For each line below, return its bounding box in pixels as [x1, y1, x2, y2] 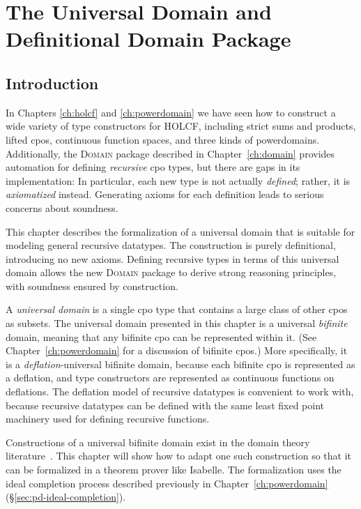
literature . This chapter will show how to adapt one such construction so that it [6, 448, 351, 463]
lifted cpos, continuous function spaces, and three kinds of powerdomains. [6, 132, 320, 146]
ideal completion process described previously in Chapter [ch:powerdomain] [6, 476, 328, 490]
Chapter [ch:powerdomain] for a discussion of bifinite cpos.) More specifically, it [6, 343, 348, 358]
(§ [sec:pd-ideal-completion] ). [6, 489, 126, 504]
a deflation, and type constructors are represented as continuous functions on [6, 370, 335, 385]
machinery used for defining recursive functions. [6, 411, 210, 426]
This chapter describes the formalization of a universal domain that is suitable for [6, 224, 355, 238]
